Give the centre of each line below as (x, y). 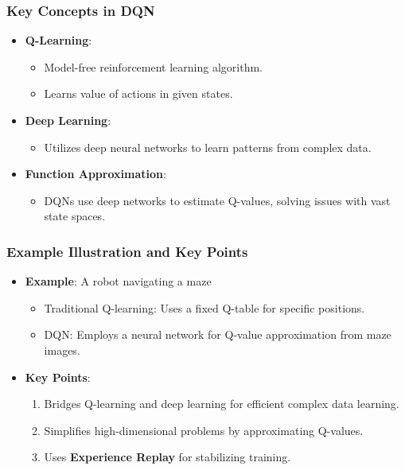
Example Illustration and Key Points (127, 251)
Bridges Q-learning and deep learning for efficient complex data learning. (222, 404)
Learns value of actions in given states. (138, 93)
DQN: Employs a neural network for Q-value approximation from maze (218, 334)
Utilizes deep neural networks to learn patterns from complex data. (208, 147)
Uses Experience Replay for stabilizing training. (167, 457)
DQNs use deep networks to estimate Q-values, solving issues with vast (217, 200)
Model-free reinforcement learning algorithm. (153, 66)
